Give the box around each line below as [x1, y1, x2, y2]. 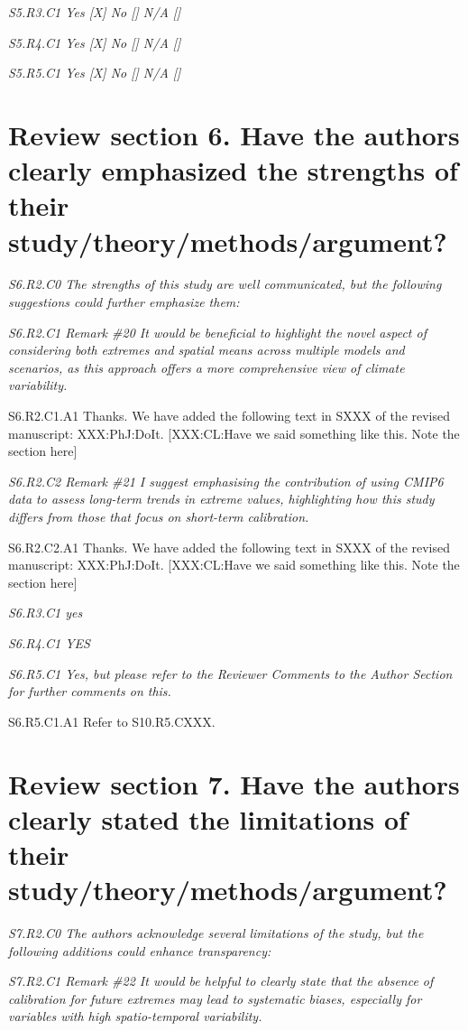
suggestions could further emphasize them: [8, 293, 240, 311]
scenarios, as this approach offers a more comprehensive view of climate [8, 358, 405, 376]
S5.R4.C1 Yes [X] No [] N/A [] [8, 33, 181, 51]
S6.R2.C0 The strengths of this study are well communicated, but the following [8, 274, 442, 293]
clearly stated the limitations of [8, 800, 408, 837]
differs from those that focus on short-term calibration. [8, 507, 309, 525]
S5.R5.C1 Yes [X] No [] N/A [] [8, 63, 181, 82]
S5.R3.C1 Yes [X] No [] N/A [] [8, 3, 181, 21]
